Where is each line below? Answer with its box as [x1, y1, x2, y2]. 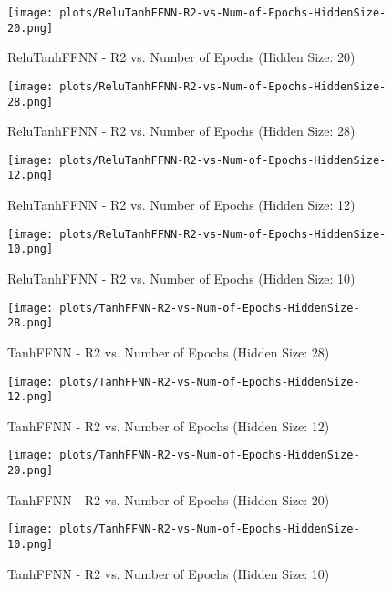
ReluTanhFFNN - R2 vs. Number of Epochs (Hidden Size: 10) [7, 269, 356, 288]
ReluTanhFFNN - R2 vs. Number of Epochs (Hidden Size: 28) [7, 121, 356, 140]
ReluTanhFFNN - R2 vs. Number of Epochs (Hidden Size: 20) [7, 47, 356, 67]
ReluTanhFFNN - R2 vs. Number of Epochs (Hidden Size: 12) [7, 195, 356, 214]
